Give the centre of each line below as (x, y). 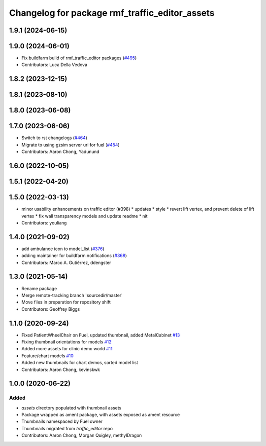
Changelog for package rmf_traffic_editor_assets (112, 13)
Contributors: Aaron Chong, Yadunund (60, 152)
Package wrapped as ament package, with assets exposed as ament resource (100, 415)
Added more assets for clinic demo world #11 (67, 349)
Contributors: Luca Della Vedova (54, 65)
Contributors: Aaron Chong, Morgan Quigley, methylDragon (82, 435)
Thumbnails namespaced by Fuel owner (62, 421)
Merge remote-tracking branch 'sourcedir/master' (72, 295)
